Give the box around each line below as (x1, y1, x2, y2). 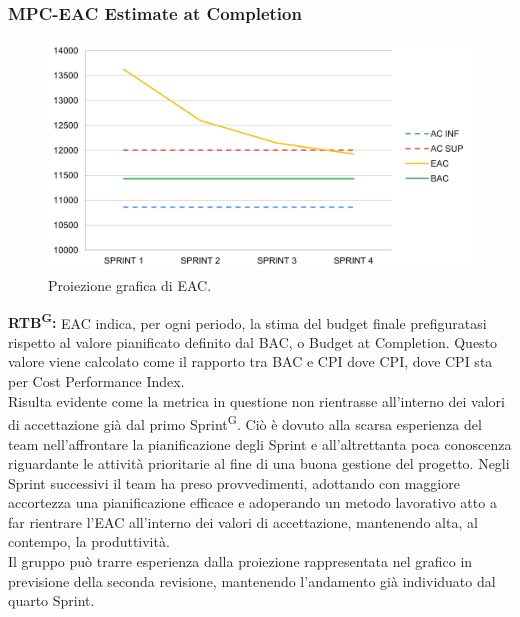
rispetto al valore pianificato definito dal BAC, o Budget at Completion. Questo (8, 331, 498, 352)
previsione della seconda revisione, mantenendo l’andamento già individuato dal (8, 570, 496, 591)
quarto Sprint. (8, 590, 95, 611)
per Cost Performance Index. (8, 371, 185, 392)
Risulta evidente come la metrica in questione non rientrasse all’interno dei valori (8, 390, 505, 411)
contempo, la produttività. (8, 531, 170, 552)
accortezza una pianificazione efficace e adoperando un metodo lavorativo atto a (8, 492, 497, 513)
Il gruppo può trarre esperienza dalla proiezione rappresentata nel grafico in (8, 551, 473, 572)
